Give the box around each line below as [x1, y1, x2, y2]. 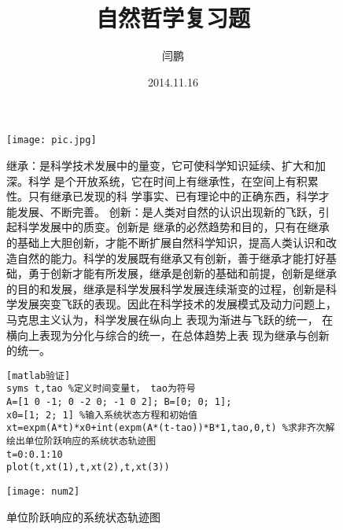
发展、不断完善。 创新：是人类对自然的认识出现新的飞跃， [17, 203, 319, 219]
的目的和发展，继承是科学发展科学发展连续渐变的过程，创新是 [6, 280, 326, 296]
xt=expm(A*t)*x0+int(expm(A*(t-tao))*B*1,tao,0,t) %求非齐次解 [6, 422, 335, 434]
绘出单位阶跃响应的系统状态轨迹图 [6, 435, 157, 447]
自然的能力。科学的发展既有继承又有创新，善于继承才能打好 [17, 249, 326, 266]
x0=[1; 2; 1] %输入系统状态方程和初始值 [6, 409, 197, 421]
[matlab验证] [6, 370, 71, 381]
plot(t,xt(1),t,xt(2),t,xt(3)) [6, 462, 170, 473]
